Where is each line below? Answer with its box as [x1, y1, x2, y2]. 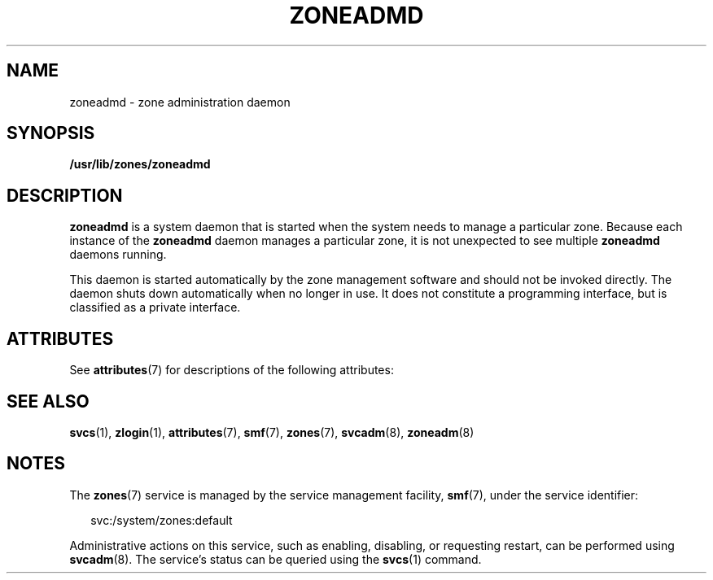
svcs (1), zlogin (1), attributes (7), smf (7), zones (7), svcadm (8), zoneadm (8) [69, 425, 475, 439]
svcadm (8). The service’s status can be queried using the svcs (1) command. [69, 552, 482, 566]
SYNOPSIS [7, 123, 95, 144]
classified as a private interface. [69, 300, 241, 315]
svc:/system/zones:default [90, 512, 233, 527]
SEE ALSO [7, 390, 90, 412]
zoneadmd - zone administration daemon [69, 94, 291, 109]
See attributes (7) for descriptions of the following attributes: [69, 363, 394, 377]
